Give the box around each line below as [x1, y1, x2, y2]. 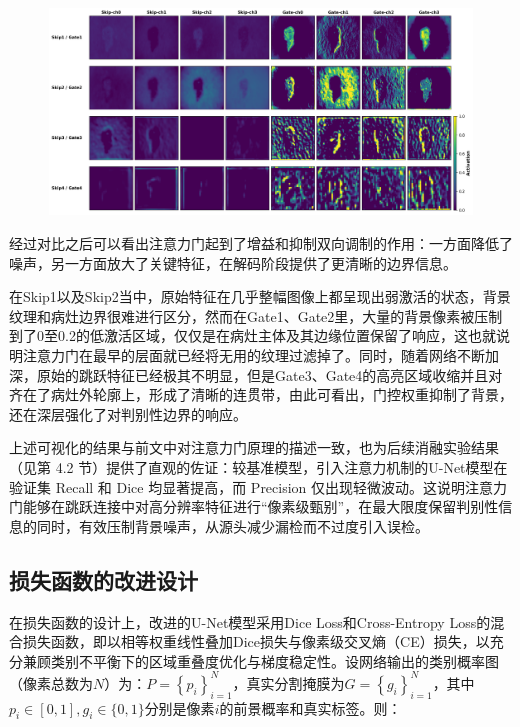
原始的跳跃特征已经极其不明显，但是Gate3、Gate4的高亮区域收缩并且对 [36, 364, 503, 385]
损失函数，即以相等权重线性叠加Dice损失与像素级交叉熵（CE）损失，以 [22, 631, 490, 652]
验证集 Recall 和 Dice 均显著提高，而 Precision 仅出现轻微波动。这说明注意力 [9, 476, 508, 497]
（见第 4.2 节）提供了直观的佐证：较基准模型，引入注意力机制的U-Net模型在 [9, 456, 508, 477]
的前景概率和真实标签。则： [219, 697, 402, 718]
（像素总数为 [9, 672, 93, 693]
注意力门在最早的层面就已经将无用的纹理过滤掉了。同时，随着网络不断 [22, 345, 485, 365]
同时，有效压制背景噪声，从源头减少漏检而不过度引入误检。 [36, 515, 429, 536]
